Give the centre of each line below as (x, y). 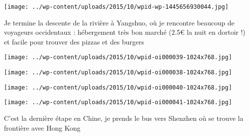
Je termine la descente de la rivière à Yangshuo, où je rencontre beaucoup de (119, 22)
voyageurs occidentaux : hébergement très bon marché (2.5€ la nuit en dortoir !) (125, 32)
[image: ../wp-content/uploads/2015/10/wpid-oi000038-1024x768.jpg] (118, 73)
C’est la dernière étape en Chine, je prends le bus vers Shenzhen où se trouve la (124, 118)
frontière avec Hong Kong (42, 127)
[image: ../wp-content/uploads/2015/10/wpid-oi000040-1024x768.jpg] (118, 87)
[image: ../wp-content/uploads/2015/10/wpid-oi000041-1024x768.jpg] (118, 102)
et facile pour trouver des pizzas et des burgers (74, 41)
